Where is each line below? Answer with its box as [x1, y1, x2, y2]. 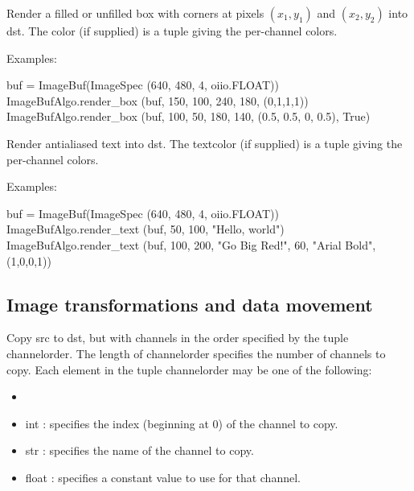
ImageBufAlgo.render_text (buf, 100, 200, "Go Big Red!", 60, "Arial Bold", [6, 236, 376, 253]
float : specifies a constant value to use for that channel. [25, 468, 301, 485]
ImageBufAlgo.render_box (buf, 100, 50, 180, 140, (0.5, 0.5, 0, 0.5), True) [6, 108, 371, 125]
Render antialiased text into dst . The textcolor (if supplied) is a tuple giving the [6, 134, 403, 151]
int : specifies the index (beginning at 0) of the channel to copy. [25, 415, 338, 431]
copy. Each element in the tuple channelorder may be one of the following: [6, 361, 372, 378]
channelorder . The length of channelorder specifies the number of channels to [6, 345, 386, 361]
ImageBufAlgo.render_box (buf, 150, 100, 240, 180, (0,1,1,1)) [6, 92, 309, 109]
